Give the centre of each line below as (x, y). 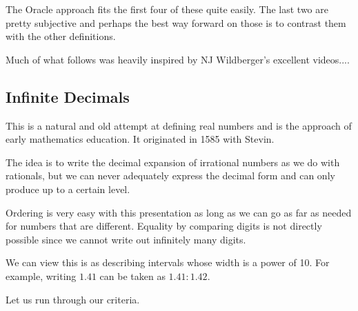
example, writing (41, 275)
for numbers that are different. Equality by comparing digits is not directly (164, 226)
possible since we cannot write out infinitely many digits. (126, 239)
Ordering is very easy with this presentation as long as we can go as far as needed (179, 212)
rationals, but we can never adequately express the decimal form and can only (170, 175)
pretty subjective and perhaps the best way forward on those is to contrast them (176, 22)
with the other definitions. (61, 36)
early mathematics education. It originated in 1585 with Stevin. (140, 139)
